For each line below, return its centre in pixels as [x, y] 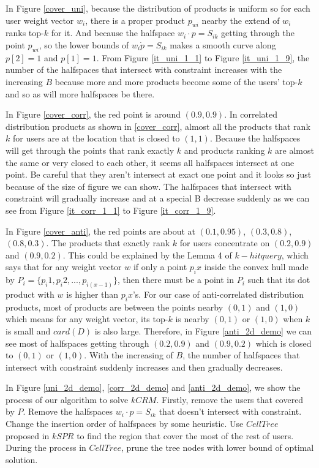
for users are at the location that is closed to [96, 138]
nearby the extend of [241, 20]
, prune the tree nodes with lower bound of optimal [218, 447]
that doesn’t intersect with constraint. [230, 411]
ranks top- [25, 33]
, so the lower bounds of [84, 44]
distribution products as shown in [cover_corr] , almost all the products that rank [158, 126]
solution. [22, 459]
